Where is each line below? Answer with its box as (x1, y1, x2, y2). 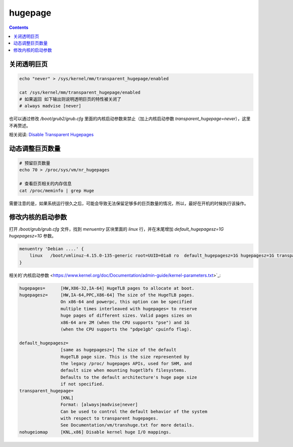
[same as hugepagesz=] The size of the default (60, 347, 177, 353)
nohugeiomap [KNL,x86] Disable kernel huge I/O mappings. (19, 429, 171, 435)
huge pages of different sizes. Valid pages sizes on (60, 313, 192, 318)
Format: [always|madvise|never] (60, 402, 138, 407)
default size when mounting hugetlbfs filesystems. (60, 368, 187, 373)
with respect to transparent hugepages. (60, 416, 159, 421)
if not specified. (60, 381, 105, 387)
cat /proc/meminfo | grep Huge (19, 188, 95, 193)
